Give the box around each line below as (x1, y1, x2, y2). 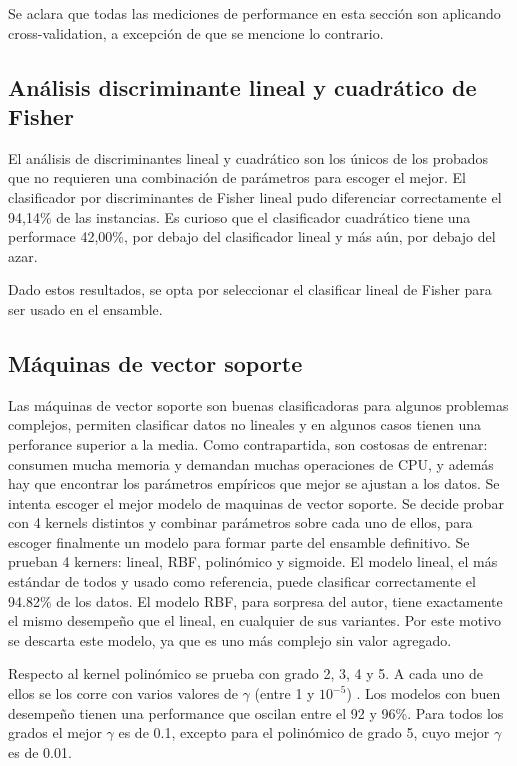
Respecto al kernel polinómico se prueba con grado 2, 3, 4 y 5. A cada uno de (8, 663, 483, 684)
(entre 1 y (254, 683, 315, 704)
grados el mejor (8, 722, 102, 743)
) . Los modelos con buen (346, 683, 501, 704)
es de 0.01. (8, 741, 72, 762)
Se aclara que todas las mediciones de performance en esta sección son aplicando (8, 3, 501, 23)
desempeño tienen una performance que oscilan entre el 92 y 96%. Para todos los (8, 702, 504, 723)
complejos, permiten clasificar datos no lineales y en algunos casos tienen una (8, 414, 482, 435)
